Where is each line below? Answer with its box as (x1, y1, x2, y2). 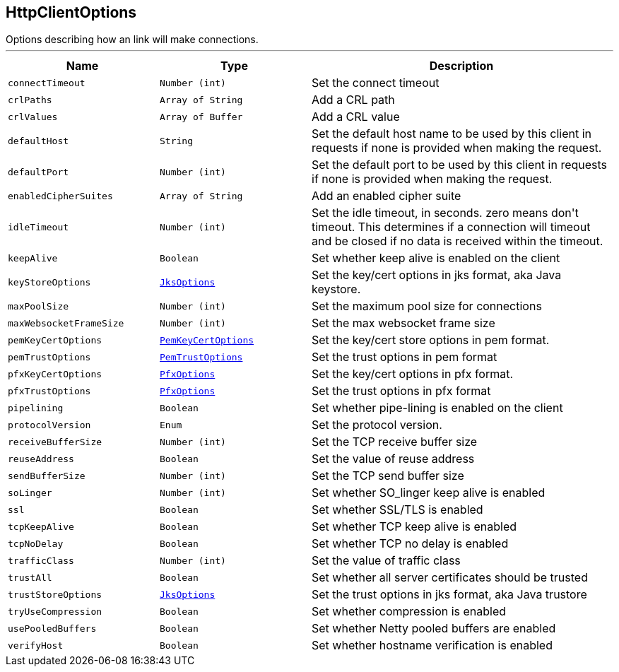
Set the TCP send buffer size (312, 468, 464, 483)
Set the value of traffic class (312, 553, 461, 568)
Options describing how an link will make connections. (6, 33, 259, 46)
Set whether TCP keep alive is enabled (312, 519, 517, 534)
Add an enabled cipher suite (312, 189, 461, 204)
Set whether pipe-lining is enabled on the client (312, 401, 563, 415)
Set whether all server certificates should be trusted (312, 570, 588, 585)
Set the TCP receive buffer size (312, 435, 478, 449)
